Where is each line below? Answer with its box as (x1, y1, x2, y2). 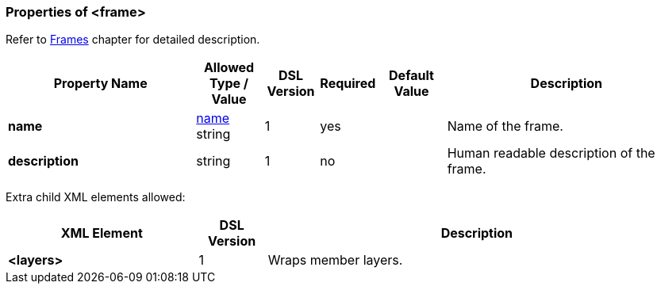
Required (320, 75, 376, 92)
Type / (209, 75, 248, 92)
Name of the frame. (447, 118, 563, 135)
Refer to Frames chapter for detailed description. (6, 32, 260, 47)
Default (389, 67, 434, 84)
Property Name (53, 75, 148, 92)
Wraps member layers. (267, 252, 403, 269)
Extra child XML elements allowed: (6, 190, 186, 204)
